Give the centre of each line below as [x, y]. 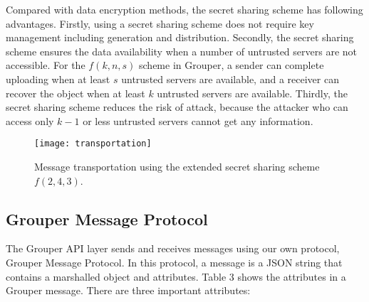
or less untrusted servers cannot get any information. [198, 120]
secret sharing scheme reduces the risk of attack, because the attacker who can [177, 107]
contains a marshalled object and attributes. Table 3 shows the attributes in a [176, 276]
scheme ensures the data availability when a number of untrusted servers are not [181, 51]
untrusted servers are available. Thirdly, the [252, 93]
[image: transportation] [93, 144]
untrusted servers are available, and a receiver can [230, 79]
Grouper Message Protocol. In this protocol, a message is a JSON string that [174, 262]
